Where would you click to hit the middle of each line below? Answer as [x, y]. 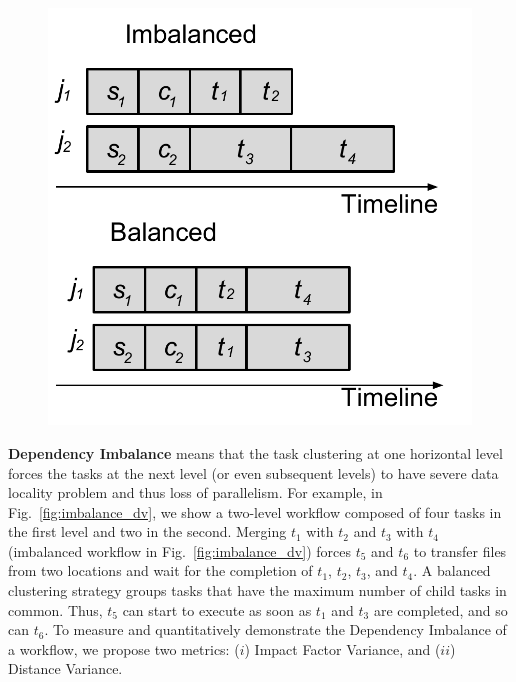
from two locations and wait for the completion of [160, 570]
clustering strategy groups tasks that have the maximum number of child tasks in [257, 590]
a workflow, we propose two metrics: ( [124, 648]
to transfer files [460, 550]
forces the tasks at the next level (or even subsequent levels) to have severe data [253, 472]
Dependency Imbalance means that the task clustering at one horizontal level [255, 452]
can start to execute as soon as [217, 609]
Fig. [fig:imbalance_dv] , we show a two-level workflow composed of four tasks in [255, 511]
